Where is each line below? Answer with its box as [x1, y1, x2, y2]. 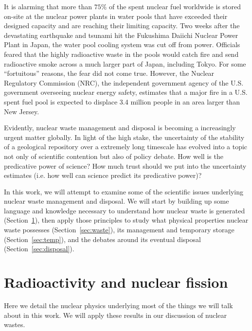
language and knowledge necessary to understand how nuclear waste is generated [4, 205, 245, 215]
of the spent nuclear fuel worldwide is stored [108, 1, 241, 11]
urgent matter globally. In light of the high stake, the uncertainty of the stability [4, 132, 245, 142]
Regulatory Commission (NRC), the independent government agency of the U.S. [4, 77, 244, 87]
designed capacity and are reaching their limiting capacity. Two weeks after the [4, 20, 240, 31]
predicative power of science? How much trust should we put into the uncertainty [4, 160, 247, 171]
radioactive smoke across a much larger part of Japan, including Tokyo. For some [4, 58, 246, 69]
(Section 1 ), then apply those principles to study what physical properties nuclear [4, 215, 249, 225]
